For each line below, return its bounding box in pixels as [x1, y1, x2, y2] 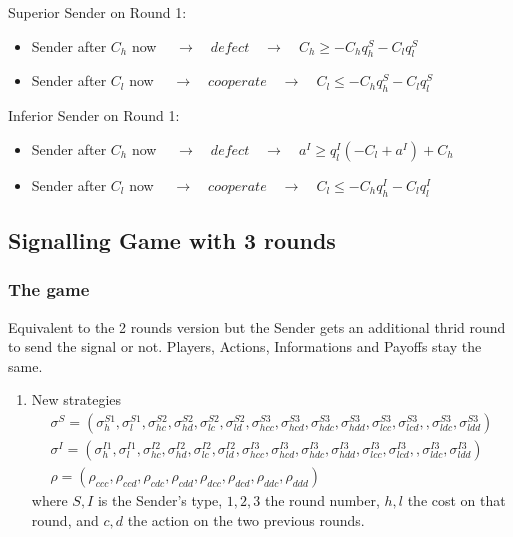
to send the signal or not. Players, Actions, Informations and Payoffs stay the [8, 336, 482, 357]
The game [8, 277, 90, 302]
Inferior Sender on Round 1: [8, 105, 180, 126]
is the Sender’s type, [97, 490, 223, 511]
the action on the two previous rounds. [127, 509, 365, 530]
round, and [31, 509, 99, 530]
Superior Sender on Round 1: [8, 2, 187, 22]
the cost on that [407, 490, 506, 511]
